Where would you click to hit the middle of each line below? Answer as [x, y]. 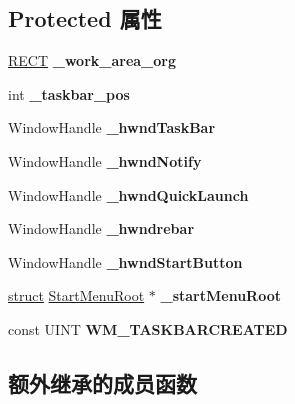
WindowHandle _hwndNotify [105, 160]
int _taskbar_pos [69, 93]
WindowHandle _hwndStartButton [125, 261]
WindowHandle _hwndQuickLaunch [128, 194]
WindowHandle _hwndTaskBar [112, 127]
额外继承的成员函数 [102, 382]
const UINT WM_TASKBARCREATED [148, 328]
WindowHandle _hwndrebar [101, 228]
